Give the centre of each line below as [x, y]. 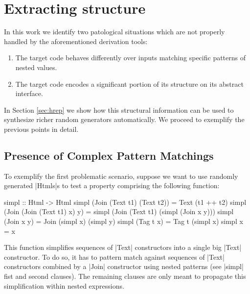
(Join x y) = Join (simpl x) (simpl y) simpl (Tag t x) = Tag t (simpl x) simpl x [124, 221]
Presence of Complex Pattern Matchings [109, 155]
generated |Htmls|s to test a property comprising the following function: [112, 185]
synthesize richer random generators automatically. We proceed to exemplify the [124, 119]
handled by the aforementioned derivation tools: [76, 41]
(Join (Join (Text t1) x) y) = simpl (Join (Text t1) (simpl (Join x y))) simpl [119, 211]
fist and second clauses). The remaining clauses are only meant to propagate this [125, 276]
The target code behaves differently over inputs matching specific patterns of [131, 58]
